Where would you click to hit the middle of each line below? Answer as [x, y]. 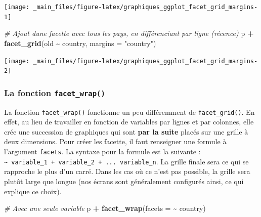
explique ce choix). [33, 191]
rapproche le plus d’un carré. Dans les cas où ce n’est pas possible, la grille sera [127, 171]
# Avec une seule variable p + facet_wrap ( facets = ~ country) [105, 208]
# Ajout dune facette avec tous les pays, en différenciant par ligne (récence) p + [129, 33]
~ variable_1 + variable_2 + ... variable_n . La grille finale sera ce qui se [126, 161]
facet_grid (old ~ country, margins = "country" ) [80, 43]
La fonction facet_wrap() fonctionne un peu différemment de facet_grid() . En [129, 112]
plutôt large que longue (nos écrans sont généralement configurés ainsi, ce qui [124, 181]
